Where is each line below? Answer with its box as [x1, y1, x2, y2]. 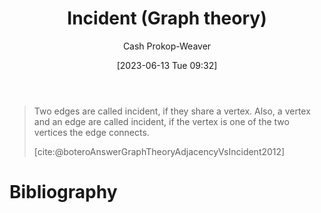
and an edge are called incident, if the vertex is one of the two [33, 115, 290, 127]
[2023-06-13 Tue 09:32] [116, 59, 218, 71]
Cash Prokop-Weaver [122, 40, 212, 52]
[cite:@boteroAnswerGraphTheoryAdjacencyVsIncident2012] [33, 145, 286, 157]
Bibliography [9, 181, 118, 204]
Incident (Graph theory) [67, 7, 267, 30]
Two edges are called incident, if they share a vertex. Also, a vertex [33, 105, 311, 117]
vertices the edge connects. [33, 126, 150, 138]
